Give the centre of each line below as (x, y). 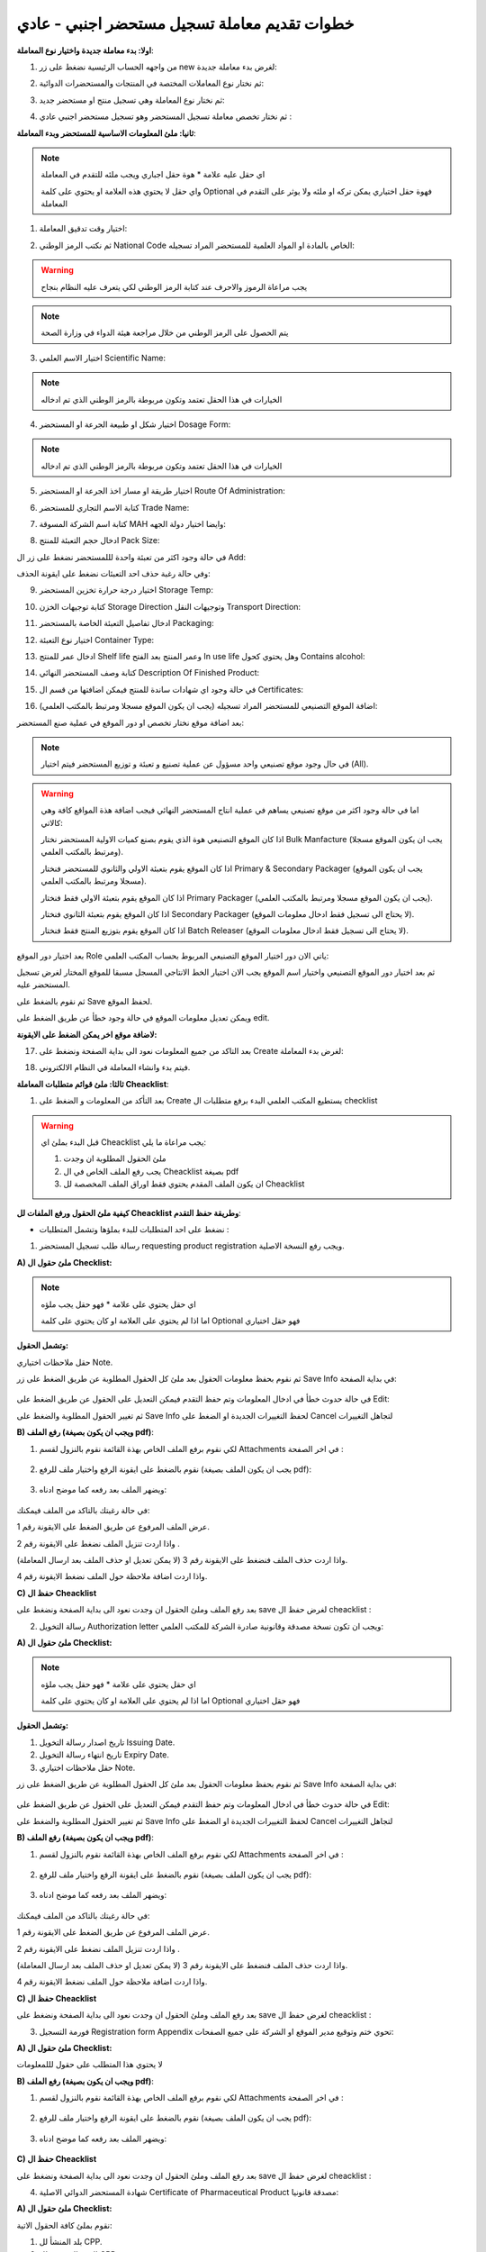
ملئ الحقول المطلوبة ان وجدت (115, 1158)
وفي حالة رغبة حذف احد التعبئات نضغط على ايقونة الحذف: (113, 574)
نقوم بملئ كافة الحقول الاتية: (64, 2225)
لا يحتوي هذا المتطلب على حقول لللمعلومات (90, 2065)
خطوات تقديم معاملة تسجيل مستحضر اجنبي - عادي (185, 23)
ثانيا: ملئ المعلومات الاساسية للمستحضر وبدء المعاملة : (107, 133)
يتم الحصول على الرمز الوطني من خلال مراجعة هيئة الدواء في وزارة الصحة (165, 332)
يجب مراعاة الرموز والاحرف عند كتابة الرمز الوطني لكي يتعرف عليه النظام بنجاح (174, 286)
